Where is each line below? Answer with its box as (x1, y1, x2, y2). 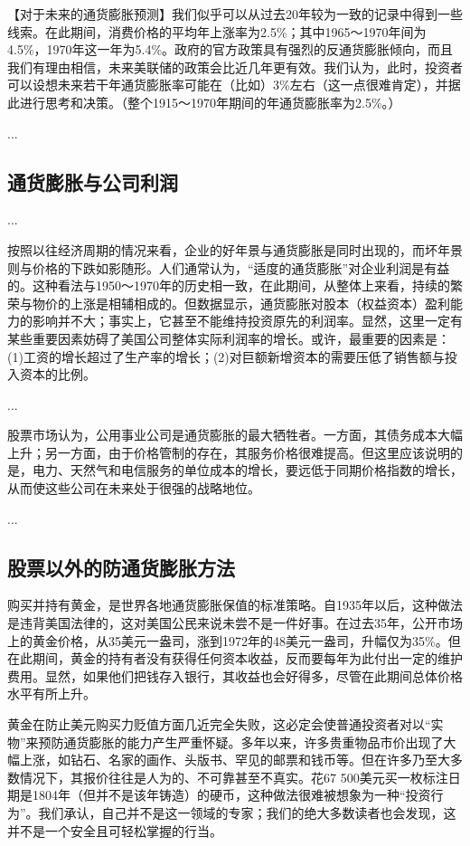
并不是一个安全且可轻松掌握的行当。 (7, 821, 222, 840)
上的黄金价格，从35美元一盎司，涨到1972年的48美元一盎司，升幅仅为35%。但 (7, 631, 461, 650)
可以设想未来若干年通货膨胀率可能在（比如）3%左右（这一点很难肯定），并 (7, 75, 448, 94)
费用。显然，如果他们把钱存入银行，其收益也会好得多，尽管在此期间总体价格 (7, 666, 463, 685)
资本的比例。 (19, 365, 96, 384)
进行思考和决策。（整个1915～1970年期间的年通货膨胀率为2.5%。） (19, 92, 401, 111)
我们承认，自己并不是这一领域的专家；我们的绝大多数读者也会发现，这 (38, 803, 456, 822)
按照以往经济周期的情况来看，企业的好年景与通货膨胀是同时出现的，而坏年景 (7, 240, 463, 259)
